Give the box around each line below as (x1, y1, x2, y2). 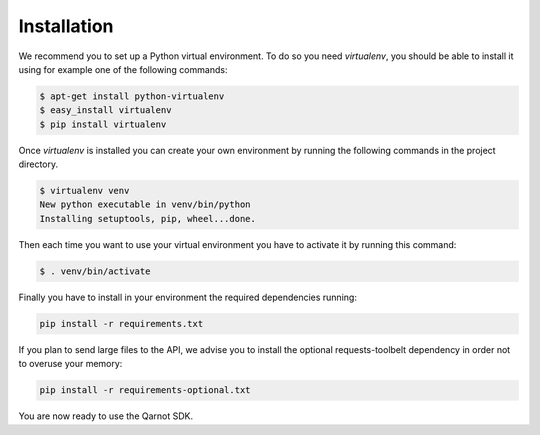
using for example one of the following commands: (18, 63, 228, 75)
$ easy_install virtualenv (39, 105, 172, 116)
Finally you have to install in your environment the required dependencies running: (18, 291, 357, 303)
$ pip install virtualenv (39, 118, 167, 130)
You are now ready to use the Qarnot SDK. (18, 410, 194, 422)
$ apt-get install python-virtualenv (39, 90, 225, 102)
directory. (18, 158, 59, 170)
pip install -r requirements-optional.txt (39, 385, 251, 396)
